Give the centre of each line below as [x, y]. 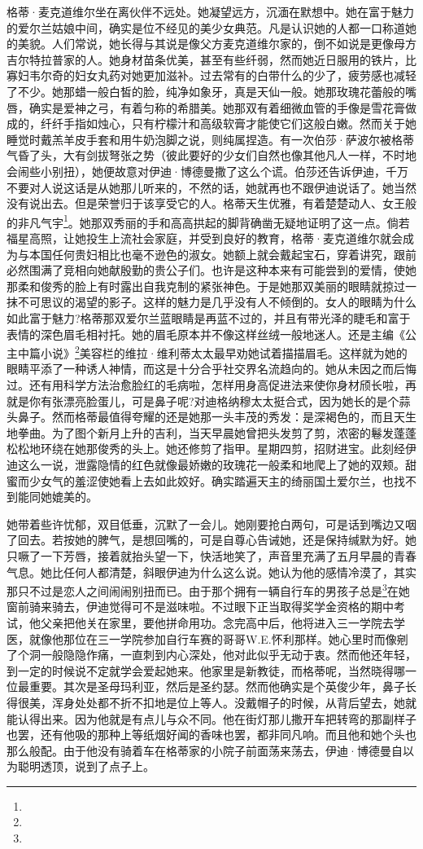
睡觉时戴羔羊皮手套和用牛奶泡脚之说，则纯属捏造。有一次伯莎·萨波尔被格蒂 [210, 139]
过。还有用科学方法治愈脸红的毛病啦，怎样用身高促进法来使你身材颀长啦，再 [211, 384]
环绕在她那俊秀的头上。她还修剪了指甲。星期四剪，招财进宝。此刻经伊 [228, 449]
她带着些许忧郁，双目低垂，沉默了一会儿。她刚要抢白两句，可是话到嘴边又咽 [211, 523]
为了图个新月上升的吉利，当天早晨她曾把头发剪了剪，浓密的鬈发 [222, 432]
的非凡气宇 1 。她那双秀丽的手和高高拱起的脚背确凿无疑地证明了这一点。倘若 [208, 221]
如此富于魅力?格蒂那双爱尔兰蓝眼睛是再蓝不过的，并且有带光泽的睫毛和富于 [209, 317]
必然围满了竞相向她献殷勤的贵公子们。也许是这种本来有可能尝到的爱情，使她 [211, 270]
